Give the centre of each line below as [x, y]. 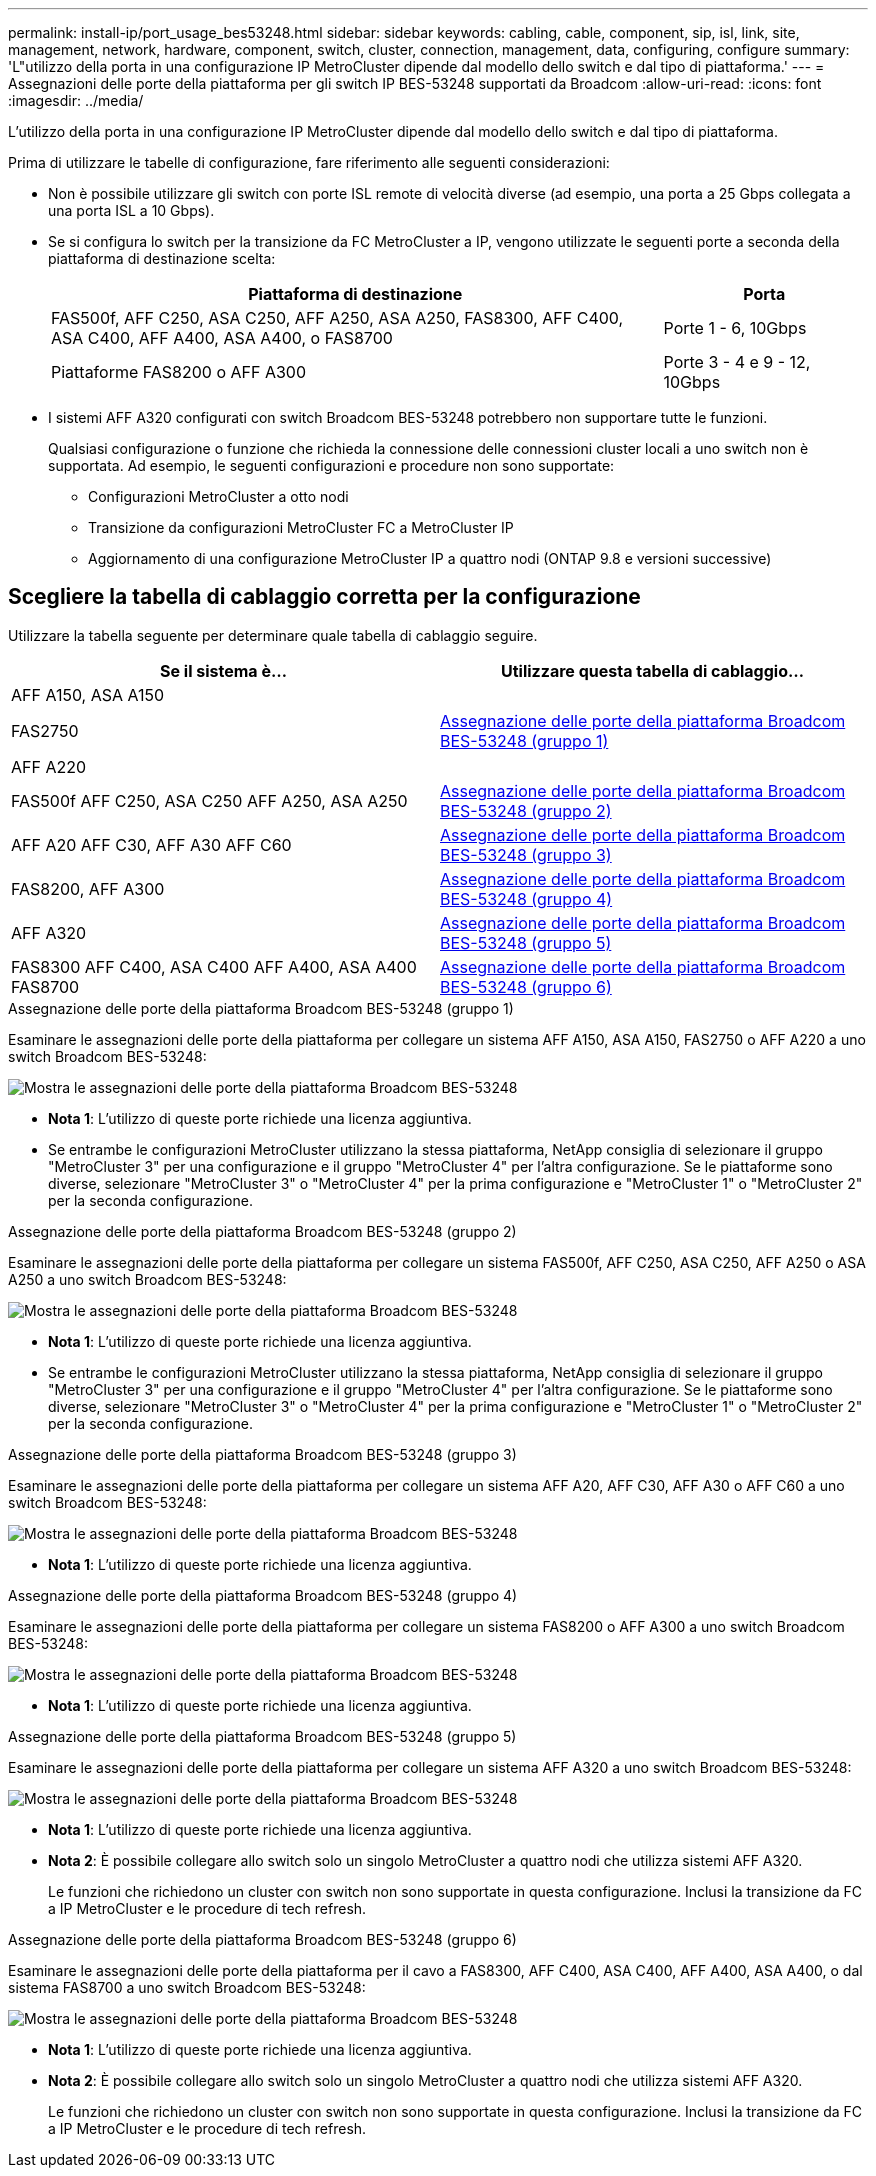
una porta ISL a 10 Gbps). [131, 210]
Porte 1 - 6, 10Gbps [735, 328]
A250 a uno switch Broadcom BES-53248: [147, 1279]
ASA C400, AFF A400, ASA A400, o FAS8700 [222, 338]
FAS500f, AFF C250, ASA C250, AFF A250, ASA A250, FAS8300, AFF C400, [337, 318]
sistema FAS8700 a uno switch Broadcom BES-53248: [187, 1987]
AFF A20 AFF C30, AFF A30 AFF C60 [151, 844]
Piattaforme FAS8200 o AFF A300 [179, 372]
